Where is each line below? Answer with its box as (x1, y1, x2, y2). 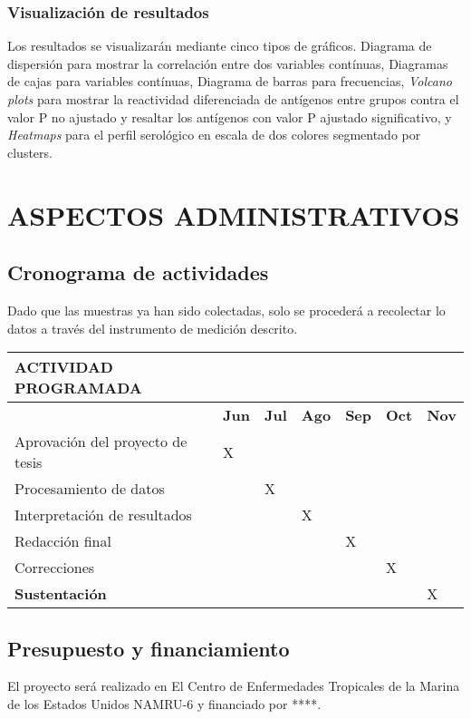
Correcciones (14, 557, 95, 578)
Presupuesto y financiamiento (7, 634, 290, 662)
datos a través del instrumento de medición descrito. (7, 318, 298, 337)
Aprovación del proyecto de (14, 431, 187, 452)
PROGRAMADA (14, 377, 142, 399)
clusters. (7, 142, 53, 161)
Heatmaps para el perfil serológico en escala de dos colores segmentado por (7, 125, 421, 144)
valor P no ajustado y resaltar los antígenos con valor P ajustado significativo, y (7, 107, 452, 126)
